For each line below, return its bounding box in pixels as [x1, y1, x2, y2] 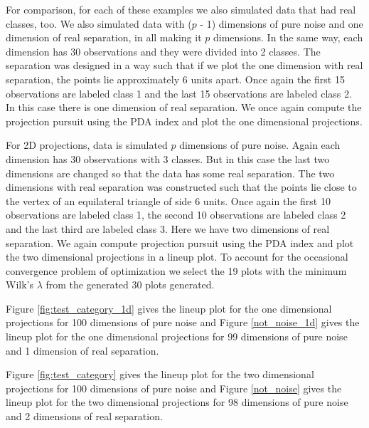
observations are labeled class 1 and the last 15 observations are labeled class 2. [6, 85, 352, 100]
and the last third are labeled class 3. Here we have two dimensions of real [6, 221, 330, 236]
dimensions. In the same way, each [213, 30, 363, 45]
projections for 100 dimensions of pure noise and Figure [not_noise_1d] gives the [6, 315, 360, 330]
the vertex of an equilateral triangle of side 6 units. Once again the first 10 [6, 193, 331, 208]
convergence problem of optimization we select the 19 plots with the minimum [6, 263, 347, 278]
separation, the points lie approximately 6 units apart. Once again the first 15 [6, 71, 345, 86]
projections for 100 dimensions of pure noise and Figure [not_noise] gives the [6, 380, 342, 395]
